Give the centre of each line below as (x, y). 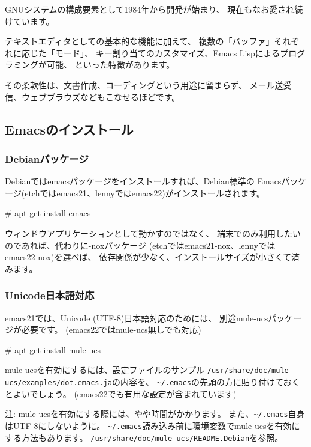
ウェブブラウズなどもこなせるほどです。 (101, 96)
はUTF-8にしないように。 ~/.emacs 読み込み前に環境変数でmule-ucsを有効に (153, 425)
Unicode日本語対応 (50, 295)
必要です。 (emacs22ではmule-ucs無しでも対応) (111, 330)
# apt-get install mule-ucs (53, 349)
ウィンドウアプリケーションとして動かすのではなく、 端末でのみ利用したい (153, 233)
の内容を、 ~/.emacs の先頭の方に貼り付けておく (206, 381)
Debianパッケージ (47, 158)
